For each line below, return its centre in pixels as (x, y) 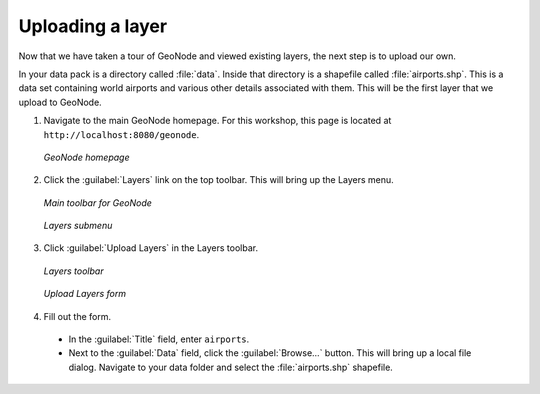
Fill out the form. (77, 316)
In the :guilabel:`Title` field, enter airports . (159, 339)
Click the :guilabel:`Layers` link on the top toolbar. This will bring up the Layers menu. (218, 180)
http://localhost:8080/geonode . (121, 134)
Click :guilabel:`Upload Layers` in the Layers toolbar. (151, 248)
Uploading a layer (93, 26)
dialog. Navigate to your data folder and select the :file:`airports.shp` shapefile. (231, 367)
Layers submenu (78, 226)
